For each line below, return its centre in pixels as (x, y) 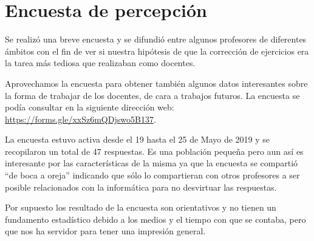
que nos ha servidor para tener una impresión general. (105, 231)
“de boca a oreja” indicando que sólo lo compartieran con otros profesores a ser (152, 175)
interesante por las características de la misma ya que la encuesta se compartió (152, 163)
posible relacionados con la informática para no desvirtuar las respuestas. (141, 187)
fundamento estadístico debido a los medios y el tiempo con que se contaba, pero (155, 219)
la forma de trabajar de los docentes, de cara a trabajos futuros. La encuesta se (152, 95)
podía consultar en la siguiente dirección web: (90, 107)
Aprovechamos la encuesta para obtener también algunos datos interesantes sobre (156, 83)
